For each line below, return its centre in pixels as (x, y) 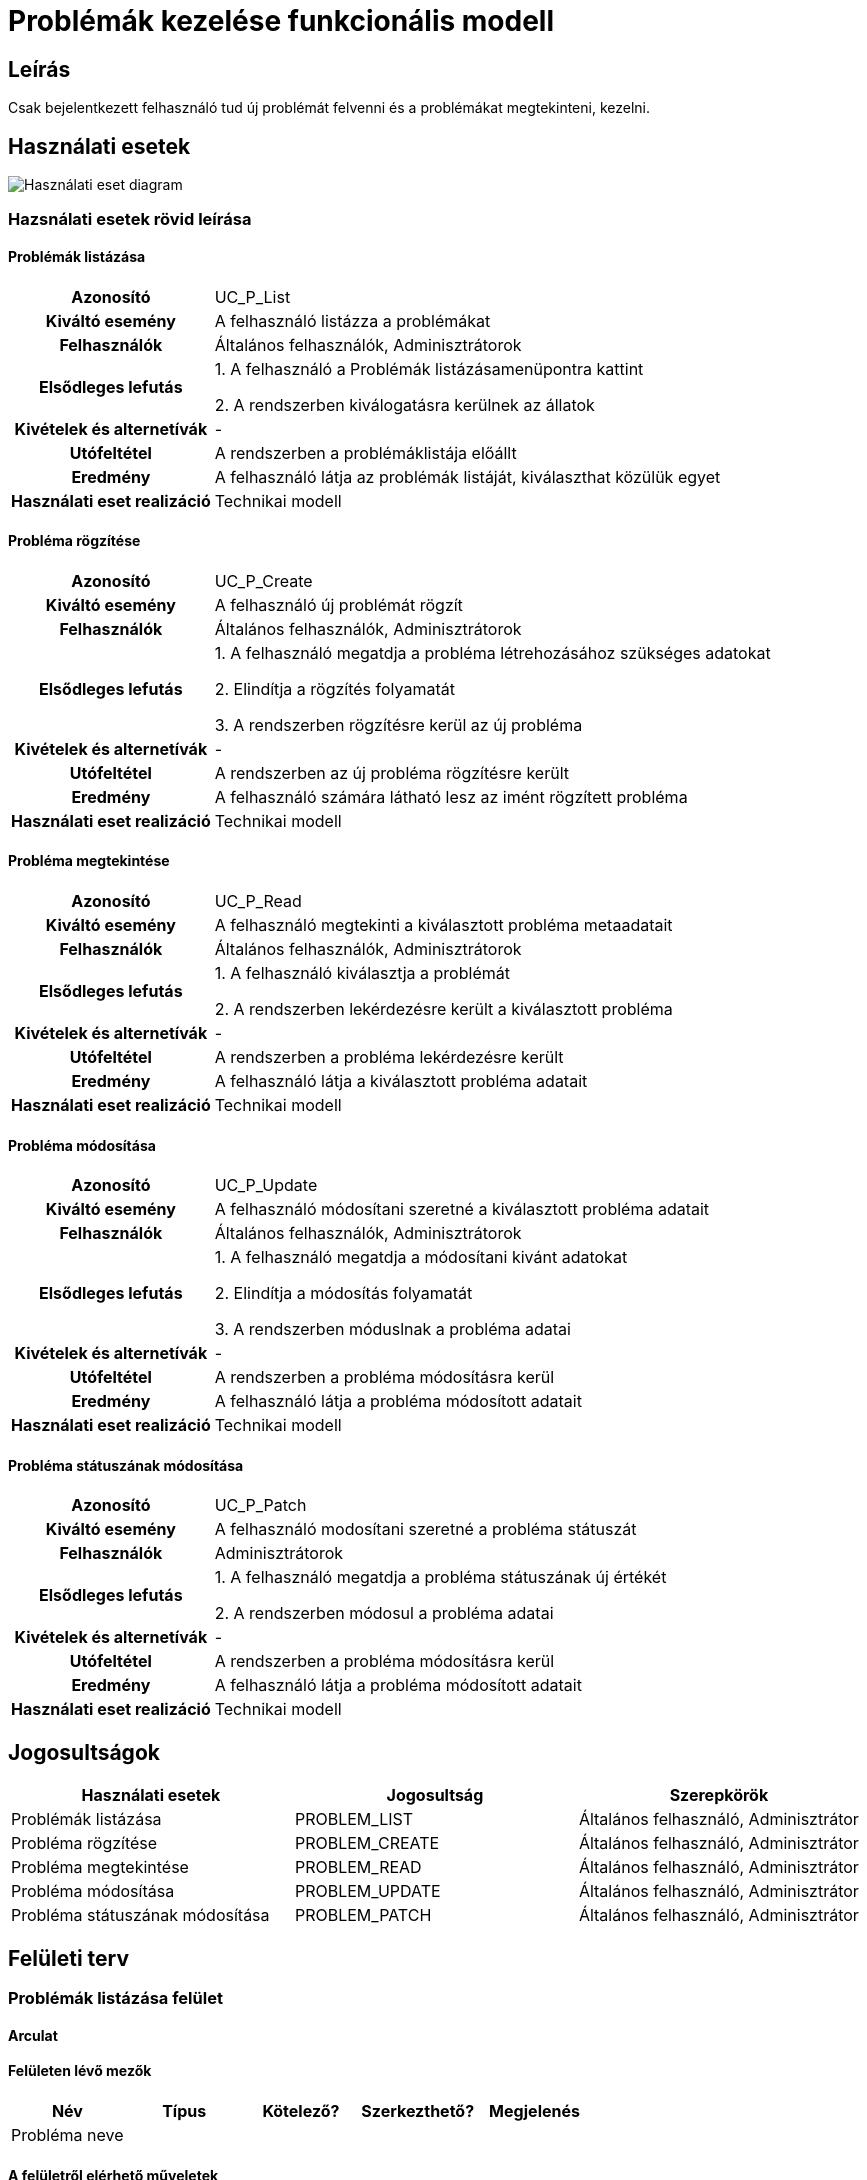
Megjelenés (534, 2111)
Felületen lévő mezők (80, 2071)
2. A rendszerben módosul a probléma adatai (384, 1613)
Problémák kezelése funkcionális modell (281, 21)
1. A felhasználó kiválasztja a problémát (362, 973)
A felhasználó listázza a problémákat (352, 320)
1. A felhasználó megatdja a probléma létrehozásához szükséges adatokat (492, 652)
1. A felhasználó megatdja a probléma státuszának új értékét (440, 1577)
